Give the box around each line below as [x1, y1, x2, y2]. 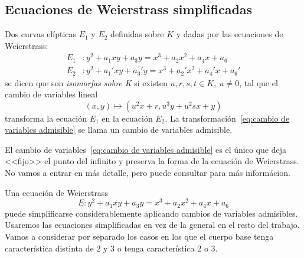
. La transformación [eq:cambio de [165, 112, 290, 124]
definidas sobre [110, 28, 164, 40]
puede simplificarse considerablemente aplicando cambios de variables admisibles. [5, 207, 298, 219]
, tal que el [239, 76, 278, 89]
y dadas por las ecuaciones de [176, 28, 283, 40]
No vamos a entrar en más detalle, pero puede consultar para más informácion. [5, 166, 290, 179]
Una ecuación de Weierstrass [5, 186, 108, 198]
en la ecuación [102, 112, 153, 124]
